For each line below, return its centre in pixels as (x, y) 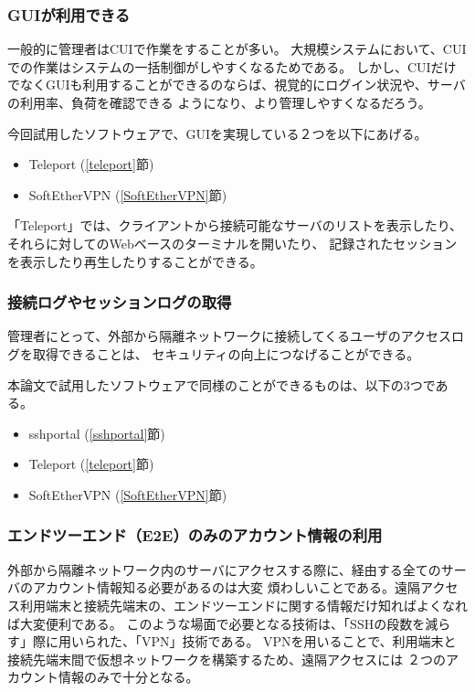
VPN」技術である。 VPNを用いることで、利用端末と (299, 641)
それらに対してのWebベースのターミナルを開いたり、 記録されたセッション (232, 243)
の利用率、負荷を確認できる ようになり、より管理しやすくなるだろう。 (219, 102)
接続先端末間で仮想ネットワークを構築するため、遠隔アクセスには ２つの (227, 659)
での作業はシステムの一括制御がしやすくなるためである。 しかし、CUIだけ (232, 66)
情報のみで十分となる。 (128, 677)
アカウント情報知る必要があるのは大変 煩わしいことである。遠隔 (227, 587)
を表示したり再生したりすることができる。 (135, 261)
